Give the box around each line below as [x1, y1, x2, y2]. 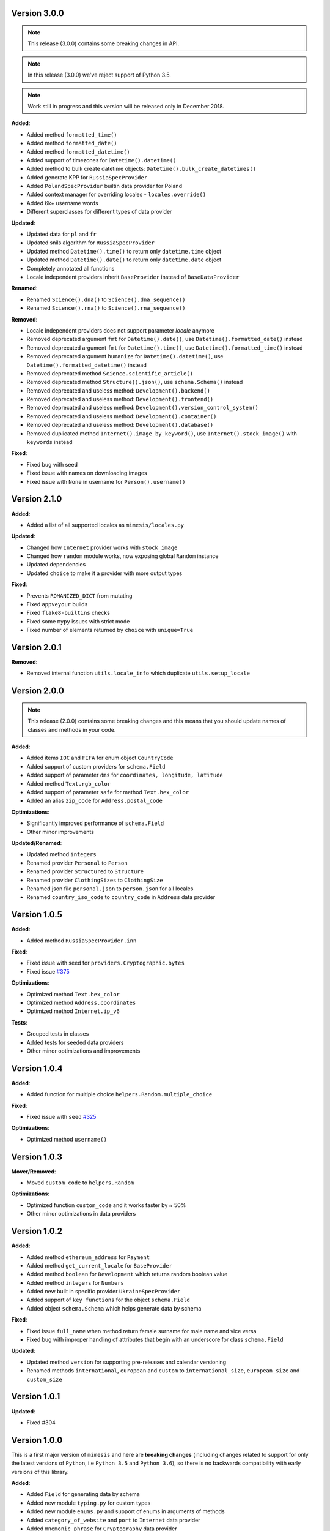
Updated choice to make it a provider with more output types [26, 570, 183, 577]
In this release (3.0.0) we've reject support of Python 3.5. [28, 71, 171, 79]
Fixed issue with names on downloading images [26, 469, 147, 477]
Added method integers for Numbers [26, 1279, 125, 1286]
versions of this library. [11, 1468, 70, 1475]
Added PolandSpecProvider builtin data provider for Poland [26, 182, 183, 190]
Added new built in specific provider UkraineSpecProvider [26, 1288, 181, 1295]
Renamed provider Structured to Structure [26, 868, 144, 875]
